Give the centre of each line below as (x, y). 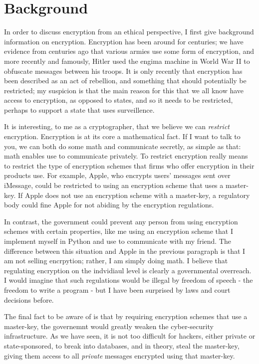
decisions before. (29, 299)
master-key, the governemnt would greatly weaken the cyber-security (109, 326)
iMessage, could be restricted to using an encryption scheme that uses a (114, 185)
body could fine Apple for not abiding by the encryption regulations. (109, 205)
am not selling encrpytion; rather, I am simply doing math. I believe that (116, 261)
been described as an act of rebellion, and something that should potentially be (125, 81)
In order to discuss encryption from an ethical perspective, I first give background (129, 32)
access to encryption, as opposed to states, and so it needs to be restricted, (119, 100)
